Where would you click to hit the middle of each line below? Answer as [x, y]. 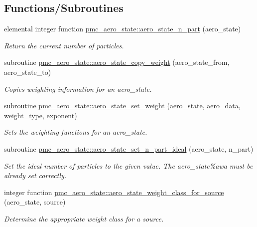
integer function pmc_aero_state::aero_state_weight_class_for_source [114, 192]
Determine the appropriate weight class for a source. [84, 218]
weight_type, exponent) [41, 115]
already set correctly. [35, 175]
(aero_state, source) [35, 202]
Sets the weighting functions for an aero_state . [76, 132]
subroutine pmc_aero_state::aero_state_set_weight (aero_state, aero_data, [122, 106]
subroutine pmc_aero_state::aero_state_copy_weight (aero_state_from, [117, 62]
